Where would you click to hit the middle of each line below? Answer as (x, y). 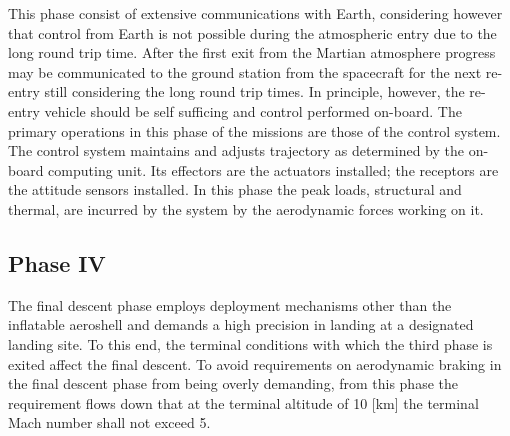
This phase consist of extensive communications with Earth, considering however (255, 13)
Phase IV (57, 262)
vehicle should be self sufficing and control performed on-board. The (253, 110)
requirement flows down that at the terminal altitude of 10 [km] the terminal (243, 402)
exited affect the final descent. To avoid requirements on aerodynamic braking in (255, 363)
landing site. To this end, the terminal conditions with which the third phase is (250, 343)
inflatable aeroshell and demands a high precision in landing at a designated (241, 324)
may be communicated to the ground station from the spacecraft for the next (245, 71)
